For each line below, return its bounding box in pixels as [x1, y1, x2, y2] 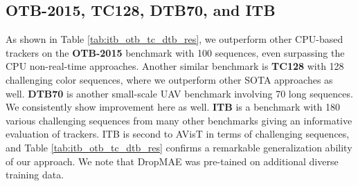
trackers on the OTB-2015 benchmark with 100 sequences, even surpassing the [6, 45, 345, 59]
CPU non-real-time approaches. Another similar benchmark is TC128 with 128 [6, 59, 344, 73]
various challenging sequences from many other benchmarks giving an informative [6, 113, 352, 127]
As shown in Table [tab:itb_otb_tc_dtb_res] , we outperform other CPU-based [6, 32, 343, 46]
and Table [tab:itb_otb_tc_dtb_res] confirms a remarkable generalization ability [6, 140, 352, 154]
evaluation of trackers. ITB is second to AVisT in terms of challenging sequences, [6, 127, 350, 141]
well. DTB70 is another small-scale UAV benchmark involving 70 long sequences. [6, 86, 353, 100]
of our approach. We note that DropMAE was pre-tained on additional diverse [6, 154, 339, 168]
